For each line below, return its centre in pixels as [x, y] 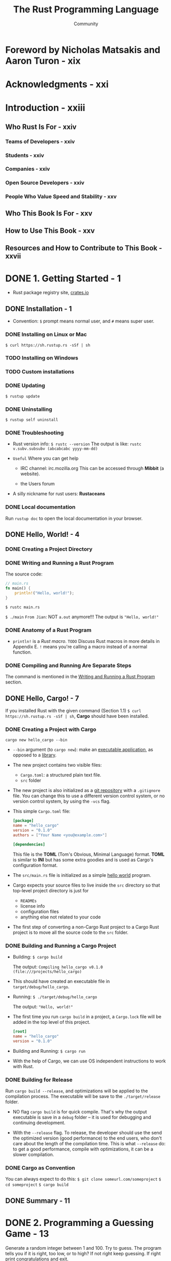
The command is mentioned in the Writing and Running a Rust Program [80, 677]
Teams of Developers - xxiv [40, 141]
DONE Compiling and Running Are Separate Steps [68, 665]
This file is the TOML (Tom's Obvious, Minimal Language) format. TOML [89, 854]
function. [22, 652]
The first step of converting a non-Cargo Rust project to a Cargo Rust [86, 927]
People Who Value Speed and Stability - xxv [61, 196]
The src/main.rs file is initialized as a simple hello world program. [82, 875]
